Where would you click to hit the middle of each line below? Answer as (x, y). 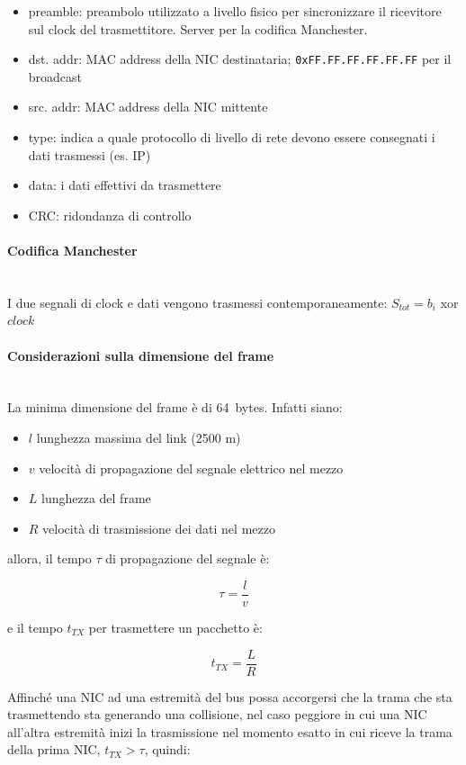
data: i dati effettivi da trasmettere (125, 185)
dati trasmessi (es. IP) (90, 154)
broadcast (55, 76)
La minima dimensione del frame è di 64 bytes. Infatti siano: (175, 407)
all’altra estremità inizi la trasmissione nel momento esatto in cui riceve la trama (230, 731)
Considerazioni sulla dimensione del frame (141, 355)
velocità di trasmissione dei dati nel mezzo (159, 528)
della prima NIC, (54, 749)
